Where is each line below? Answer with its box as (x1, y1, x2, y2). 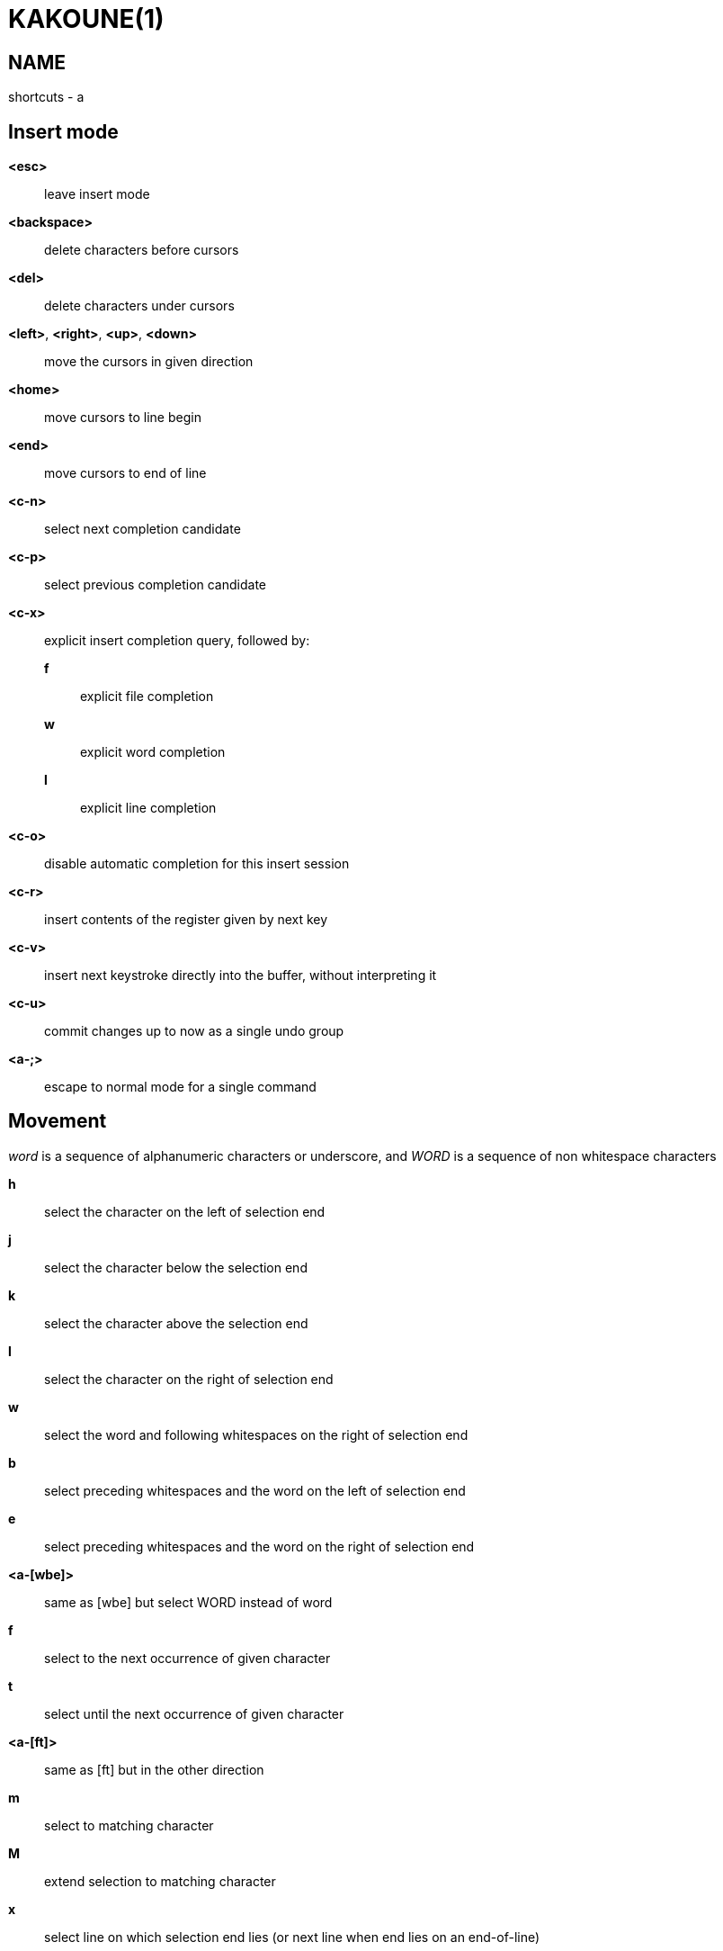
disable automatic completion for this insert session (44, 856, 350, 872)
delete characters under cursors (44, 298, 235, 314)
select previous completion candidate (44, 577, 267, 593)
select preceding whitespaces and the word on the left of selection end (44, 1482, 466, 1498)
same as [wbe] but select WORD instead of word (44, 1594, 333, 1610)
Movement (8, 1110, 107, 1133)
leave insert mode (44, 186, 150, 202)
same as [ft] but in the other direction (44, 1761, 264, 1777)
